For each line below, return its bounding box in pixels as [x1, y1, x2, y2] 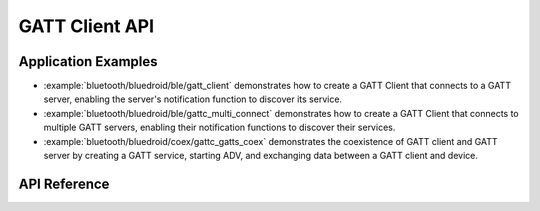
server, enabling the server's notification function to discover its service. [43, 93, 343, 105]
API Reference [18, 175, 110, 192]
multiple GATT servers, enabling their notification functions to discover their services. [43, 121, 396, 134]
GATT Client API [18, 15, 155, 37]
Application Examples [18, 53, 159, 70]
